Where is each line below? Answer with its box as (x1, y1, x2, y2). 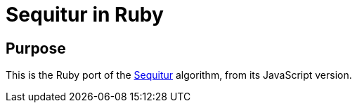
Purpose (6, 39, 66, 57)
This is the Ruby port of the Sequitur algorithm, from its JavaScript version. (6, 69, 352, 82)
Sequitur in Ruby (6, 3, 164, 26)
